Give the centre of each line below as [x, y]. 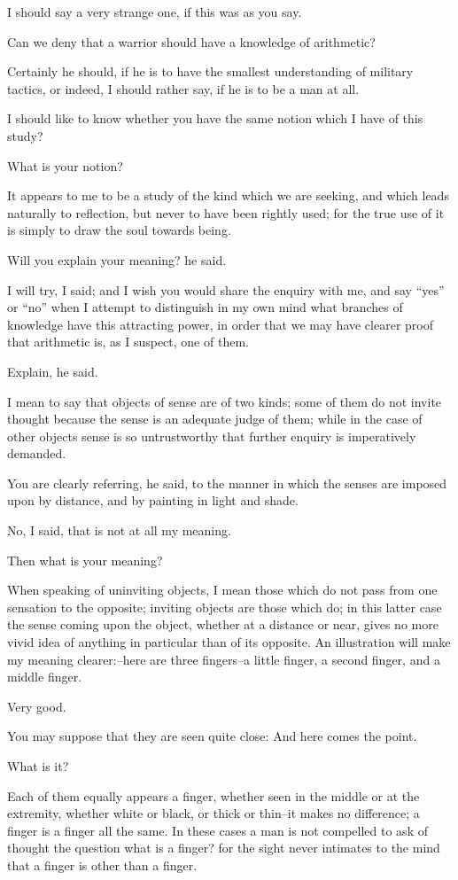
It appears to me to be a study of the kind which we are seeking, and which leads [228, 195]
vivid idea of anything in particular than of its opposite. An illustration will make [229, 642]
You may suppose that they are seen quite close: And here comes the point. [212, 736]
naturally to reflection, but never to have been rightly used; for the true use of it [226, 212]
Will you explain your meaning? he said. [117, 259]
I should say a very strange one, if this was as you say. [155, 12]
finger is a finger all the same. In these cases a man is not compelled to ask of [217, 830]
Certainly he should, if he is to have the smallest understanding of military [210, 71]
